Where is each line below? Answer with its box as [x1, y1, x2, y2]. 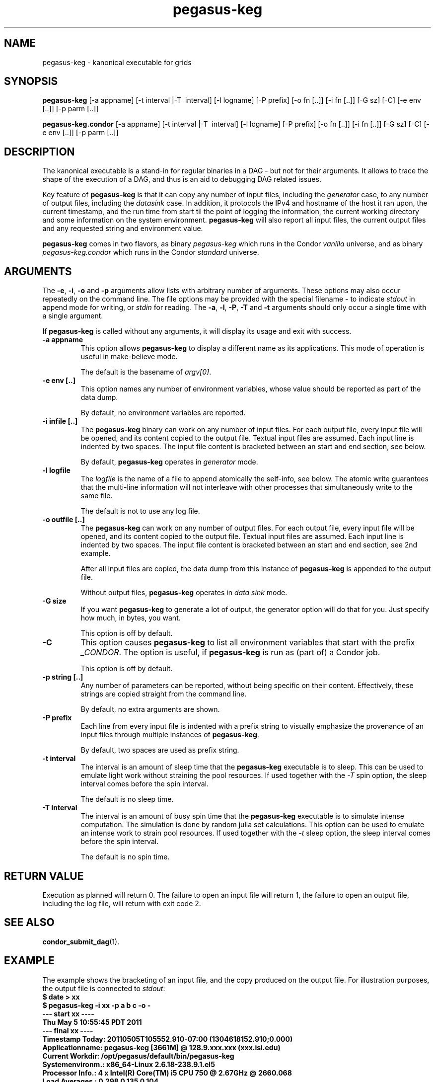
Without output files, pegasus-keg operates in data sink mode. [80, 588, 288, 597]
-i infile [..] [42, 417, 78, 426]
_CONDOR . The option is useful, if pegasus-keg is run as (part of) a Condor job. [80, 647, 380, 658]
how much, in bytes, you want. [80, 614, 181, 622]
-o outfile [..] [42, 515, 85, 524]
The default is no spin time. [80, 852, 170, 861]
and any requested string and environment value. [42, 224, 203, 233]
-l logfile [42, 466, 71, 475]
